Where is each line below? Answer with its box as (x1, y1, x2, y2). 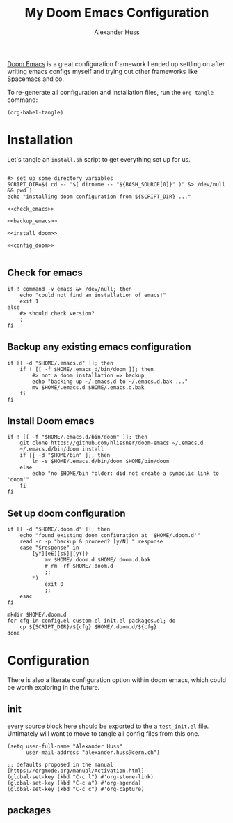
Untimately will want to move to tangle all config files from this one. (7, 729, 200, 737)
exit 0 (44, 581, 64, 588)
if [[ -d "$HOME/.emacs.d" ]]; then (7, 359, 113, 367)
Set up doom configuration (7, 507, 127, 519)
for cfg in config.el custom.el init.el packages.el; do (7, 617, 176, 625)
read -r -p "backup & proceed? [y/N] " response (19, 538, 163, 545)
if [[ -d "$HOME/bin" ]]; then (19, 452, 111, 459)
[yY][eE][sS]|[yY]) (32, 550, 89, 557)
